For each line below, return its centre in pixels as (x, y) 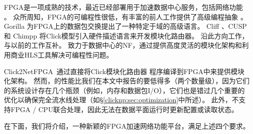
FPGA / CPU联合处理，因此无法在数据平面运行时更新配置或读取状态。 (124, 109)
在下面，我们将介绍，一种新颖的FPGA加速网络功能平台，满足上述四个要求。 (127, 125)
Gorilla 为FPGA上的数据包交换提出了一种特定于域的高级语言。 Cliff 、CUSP (126, 26)
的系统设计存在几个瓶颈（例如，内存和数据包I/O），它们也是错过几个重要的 (124, 90)
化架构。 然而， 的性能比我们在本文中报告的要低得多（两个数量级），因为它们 (127, 81)
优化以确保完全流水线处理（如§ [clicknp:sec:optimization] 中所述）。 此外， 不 (121, 100)
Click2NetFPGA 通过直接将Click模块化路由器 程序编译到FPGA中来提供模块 (124, 71)
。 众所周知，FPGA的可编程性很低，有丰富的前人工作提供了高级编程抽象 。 (126, 16)
